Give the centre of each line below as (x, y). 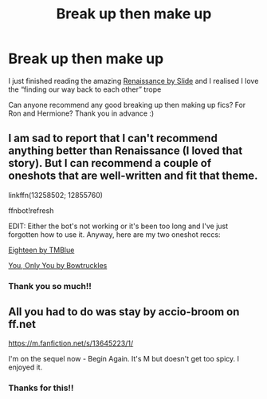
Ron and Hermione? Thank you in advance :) (81, 113)
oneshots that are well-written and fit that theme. (133, 176)
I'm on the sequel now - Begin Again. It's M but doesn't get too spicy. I (124, 359)
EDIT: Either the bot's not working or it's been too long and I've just (118, 226)
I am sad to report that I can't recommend (113, 138)
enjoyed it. (26, 367)
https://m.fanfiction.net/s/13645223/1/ (71, 343)
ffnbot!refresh (31, 210)
